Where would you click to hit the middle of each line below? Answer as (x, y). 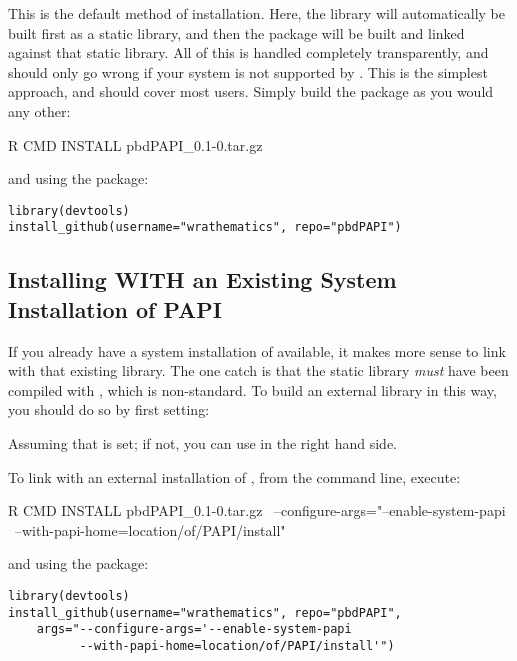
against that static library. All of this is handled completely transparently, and (248, 52)
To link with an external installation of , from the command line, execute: (234, 476)
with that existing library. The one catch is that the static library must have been (258, 370)
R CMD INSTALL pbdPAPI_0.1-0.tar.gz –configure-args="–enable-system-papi (257, 510)
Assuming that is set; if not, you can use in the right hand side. (203, 443)
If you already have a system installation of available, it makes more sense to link (257, 350)
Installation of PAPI (115, 308)
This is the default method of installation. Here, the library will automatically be (256, 13)
